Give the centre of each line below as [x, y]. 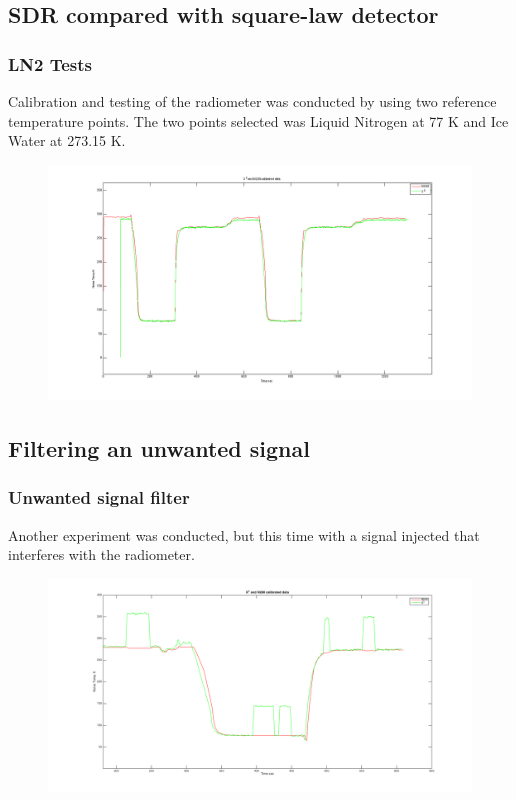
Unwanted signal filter [99, 497]
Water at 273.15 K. [67, 140]
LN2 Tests [50, 63]
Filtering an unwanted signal [159, 447]
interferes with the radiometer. [101, 554]
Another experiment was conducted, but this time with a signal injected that [244, 534]
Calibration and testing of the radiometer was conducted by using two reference [252, 101]
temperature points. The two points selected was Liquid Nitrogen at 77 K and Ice [258, 120]
